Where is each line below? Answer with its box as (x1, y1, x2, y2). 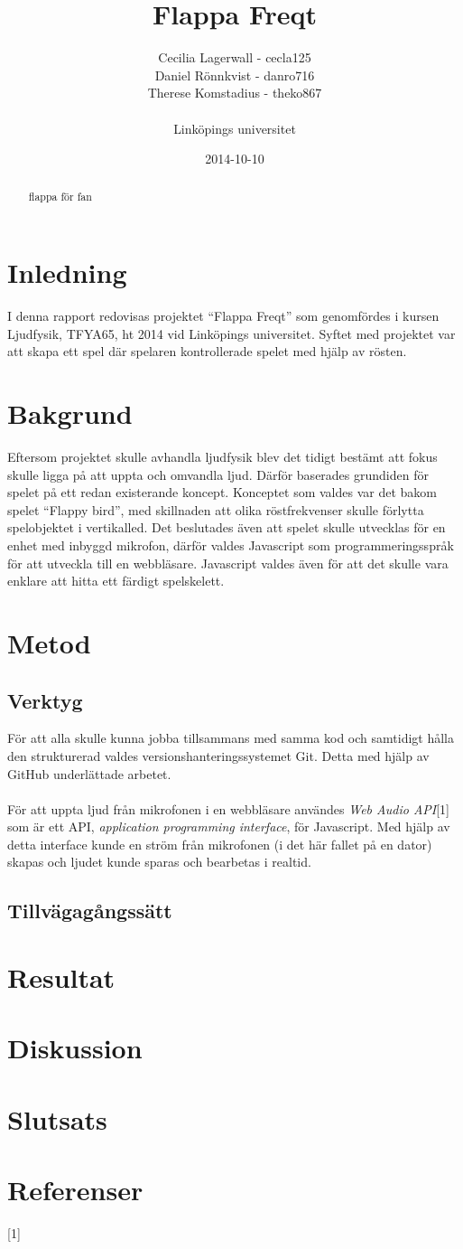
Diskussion (7, 1029, 143, 1066)
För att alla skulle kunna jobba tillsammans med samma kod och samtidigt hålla (7, 728, 454, 747)
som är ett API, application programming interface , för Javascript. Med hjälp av (7, 817, 450, 836)
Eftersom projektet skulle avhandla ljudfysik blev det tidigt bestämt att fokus (7, 446, 438, 465)
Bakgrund (7, 395, 133, 432)
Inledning (7, 254, 127, 291)
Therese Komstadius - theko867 (147, 83, 322, 102)
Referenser (7, 1171, 144, 1208)
